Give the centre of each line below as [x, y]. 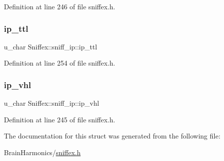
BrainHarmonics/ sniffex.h [42, 152]
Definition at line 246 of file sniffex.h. [60, 6]
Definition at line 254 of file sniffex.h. [60, 63]
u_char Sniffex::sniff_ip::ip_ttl [51, 46]
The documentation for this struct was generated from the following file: [112, 136]
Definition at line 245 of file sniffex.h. [60, 119]
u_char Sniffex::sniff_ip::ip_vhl [52, 103]
